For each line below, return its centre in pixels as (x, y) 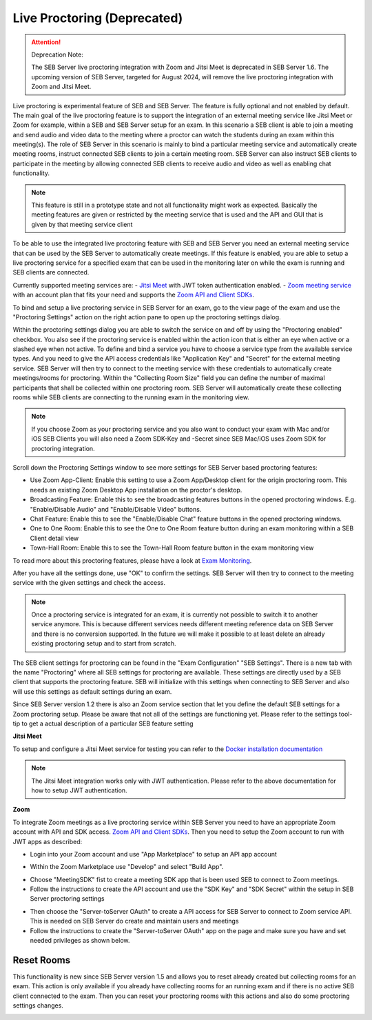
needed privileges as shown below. (80, 941)
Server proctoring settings (67, 899)
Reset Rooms (42, 960)
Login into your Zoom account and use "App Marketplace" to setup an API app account (153, 854)
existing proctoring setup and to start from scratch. (104, 643)
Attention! (46, 42)
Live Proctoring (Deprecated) (98, 18)
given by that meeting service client (82, 224)
